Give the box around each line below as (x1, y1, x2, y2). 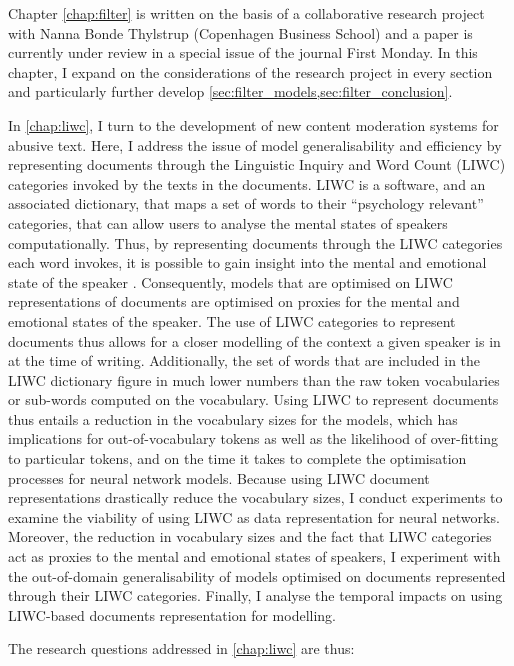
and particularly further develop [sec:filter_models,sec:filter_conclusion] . (8, 81, 453, 102)
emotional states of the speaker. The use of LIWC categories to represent (8, 310, 456, 331)
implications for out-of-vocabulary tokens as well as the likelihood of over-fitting (8, 428, 499, 449)
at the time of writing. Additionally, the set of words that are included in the (8, 350, 481, 371)
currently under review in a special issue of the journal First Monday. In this (8, 42, 478, 63)
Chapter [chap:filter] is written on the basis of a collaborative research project (8, 3, 485, 23)
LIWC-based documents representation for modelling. (8, 604, 336, 625)
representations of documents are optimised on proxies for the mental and (8, 291, 460, 312)
